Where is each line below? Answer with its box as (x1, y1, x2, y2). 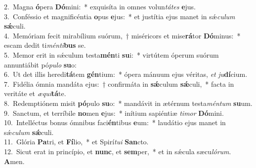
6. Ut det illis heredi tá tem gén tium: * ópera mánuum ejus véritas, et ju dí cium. (4, 69, 248, 79)
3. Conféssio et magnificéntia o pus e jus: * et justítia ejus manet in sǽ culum (4, 11, 235, 21)
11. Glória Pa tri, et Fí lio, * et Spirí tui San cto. (4, 136, 149, 147)
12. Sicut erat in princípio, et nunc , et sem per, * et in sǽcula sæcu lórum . (4, 146, 231, 156)
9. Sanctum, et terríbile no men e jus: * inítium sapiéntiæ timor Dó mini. (4, 107, 224, 118)
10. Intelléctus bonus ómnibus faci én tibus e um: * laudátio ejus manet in (4, 117, 226, 128)
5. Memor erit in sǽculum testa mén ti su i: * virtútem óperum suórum (4, 49, 219, 60)
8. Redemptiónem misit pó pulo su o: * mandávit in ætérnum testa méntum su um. (4, 98, 253, 108)
